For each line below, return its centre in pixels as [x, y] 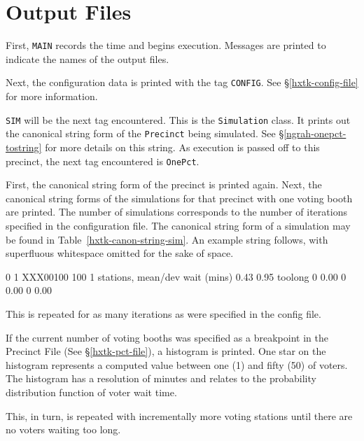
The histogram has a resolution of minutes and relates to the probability [161, 378]
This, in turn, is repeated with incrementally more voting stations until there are [179, 415]
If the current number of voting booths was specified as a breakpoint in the [167, 337]
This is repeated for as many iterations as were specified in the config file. [163, 313]
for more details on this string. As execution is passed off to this [182, 147]
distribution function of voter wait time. [91, 392]
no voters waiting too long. [63, 429]
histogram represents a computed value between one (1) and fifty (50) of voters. [177, 364]
